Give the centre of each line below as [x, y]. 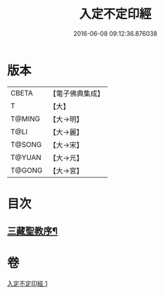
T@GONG [26, 170]
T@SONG [26, 144]
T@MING [25, 119]
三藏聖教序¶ [33, 231]
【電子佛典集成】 [77, 93]
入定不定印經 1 [27, 284]
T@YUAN [26, 157]
